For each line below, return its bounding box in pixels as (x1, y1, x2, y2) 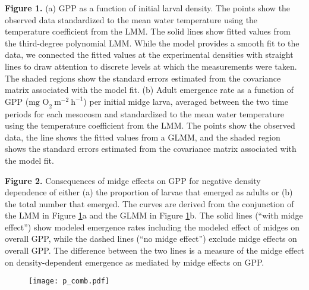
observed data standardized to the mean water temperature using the (5, 13, 258, 26)
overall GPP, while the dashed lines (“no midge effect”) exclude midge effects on (5, 232, 297, 245)
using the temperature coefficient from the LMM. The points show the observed (5, 119, 295, 132)
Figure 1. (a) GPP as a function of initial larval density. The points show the (5, 2, 291, 14)
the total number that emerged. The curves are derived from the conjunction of (5, 197, 294, 210)
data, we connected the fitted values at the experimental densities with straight (5, 48, 294, 61)
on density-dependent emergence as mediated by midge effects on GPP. (5, 255, 264, 268)
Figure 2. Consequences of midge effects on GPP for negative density (5, 174, 261, 186)
